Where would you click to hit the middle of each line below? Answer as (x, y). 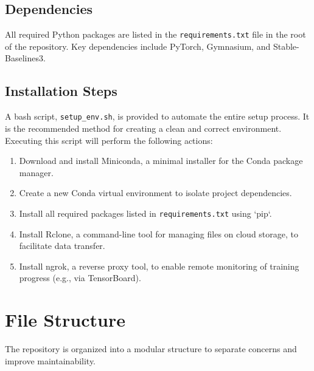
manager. (36, 172)
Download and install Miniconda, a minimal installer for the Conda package (161, 161)
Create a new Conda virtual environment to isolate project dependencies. (155, 193)
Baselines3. (25, 58)
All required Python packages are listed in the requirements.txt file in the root (155, 34)
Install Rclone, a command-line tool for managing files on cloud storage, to (159, 233)
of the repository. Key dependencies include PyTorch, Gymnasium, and (138, 46)
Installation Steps (61, 91)
